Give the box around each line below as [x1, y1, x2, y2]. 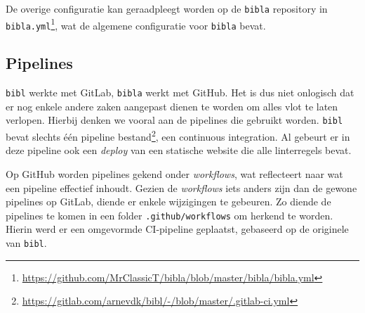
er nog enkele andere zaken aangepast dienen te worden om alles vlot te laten [6, 98, 338, 113]
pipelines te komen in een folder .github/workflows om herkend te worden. [6, 207, 333, 222]
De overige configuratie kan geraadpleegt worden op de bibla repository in [6, 1, 328, 15]
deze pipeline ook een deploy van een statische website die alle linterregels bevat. [6, 143, 352, 158]
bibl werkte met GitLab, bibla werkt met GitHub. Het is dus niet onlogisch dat [6, 85, 354, 100]
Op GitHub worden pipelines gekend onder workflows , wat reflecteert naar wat [6, 166, 343, 181]
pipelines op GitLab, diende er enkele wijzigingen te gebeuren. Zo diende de [6, 194, 331, 209]
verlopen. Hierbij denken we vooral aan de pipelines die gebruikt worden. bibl [6, 113, 343, 127]
